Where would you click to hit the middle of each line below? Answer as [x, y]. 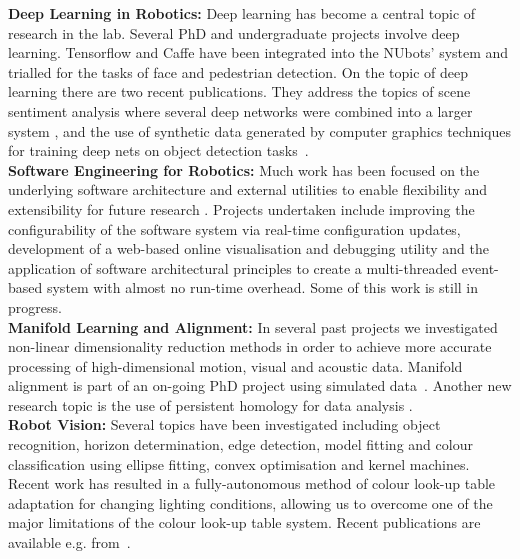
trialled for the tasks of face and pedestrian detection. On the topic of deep [238, 71]
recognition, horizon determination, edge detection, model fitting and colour [240, 444]
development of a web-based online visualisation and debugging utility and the [248, 248]
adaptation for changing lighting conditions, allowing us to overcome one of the [250, 502]
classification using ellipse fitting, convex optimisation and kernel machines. [239, 463]
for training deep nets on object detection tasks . [158, 150]
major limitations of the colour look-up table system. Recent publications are [244, 522]
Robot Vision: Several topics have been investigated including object [224, 424]
